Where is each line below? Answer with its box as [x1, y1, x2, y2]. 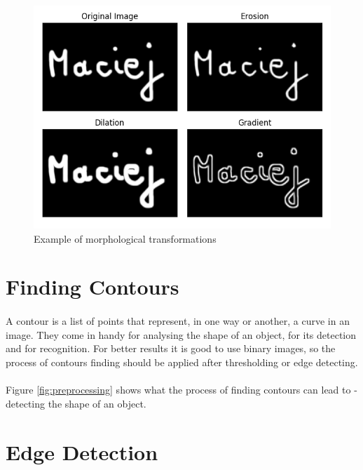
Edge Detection [6, 437, 158, 466]
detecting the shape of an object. [6, 396, 146, 410]
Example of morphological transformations [34, 231, 217, 246]
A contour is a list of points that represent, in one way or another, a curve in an [6, 314, 350, 328]
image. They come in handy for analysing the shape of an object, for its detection [6, 327, 357, 342]
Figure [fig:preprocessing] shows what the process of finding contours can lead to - [6, 382, 357, 397]
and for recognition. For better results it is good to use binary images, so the [6, 341, 336, 356]
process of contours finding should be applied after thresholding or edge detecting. [6, 354, 358, 369]
